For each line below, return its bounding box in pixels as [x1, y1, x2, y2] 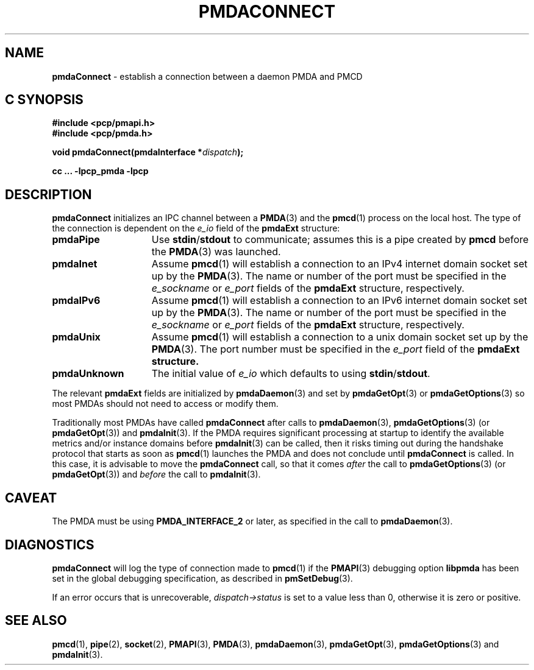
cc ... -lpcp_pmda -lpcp [52, 166, 149, 177]
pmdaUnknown [52, 367, 124, 380]
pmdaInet [52, 258, 98, 270]
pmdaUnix [52, 331, 101, 344]
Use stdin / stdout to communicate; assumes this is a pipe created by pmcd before [151, 233, 529, 246]
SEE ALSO [5, 613, 67, 629]
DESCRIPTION [5, 186, 92, 202]
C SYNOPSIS [5, 92, 84, 108]
